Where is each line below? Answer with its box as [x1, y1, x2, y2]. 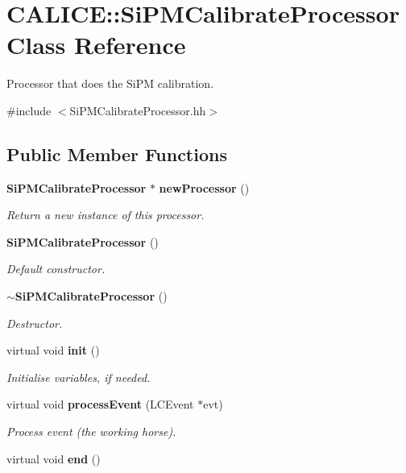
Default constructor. [6, 260, 106, 277]
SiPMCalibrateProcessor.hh [69, 102, 206, 118]
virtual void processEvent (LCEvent [6, 396, 194, 413]
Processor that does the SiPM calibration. [6, 75, 214, 92]
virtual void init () [6, 342, 100, 359]
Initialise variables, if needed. [6, 368, 151, 385]
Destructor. [6, 314, 63, 331]
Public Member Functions [6, 141, 227, 166]
